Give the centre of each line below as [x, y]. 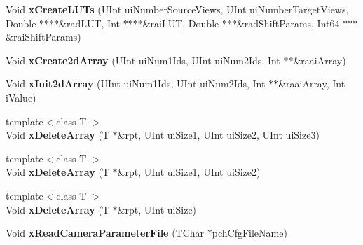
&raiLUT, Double [181, 23]
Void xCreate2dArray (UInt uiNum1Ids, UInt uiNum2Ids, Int [143, 60]
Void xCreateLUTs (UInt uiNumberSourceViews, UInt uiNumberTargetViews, [177, 9]
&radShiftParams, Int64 [288, 23]
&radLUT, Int [90, 23]
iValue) [21, 97]
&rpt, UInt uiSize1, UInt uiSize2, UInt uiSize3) [218, 135]
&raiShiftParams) [43, 37]
